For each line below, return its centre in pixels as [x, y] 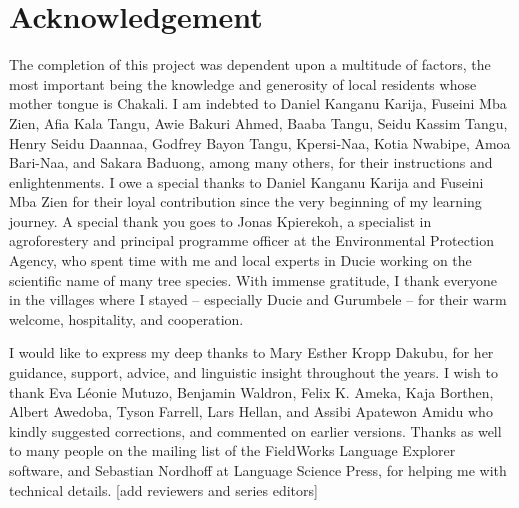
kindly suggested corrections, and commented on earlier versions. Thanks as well [255, 430]
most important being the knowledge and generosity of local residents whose [243, 83]
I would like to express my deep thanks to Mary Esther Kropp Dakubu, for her [251, 352]
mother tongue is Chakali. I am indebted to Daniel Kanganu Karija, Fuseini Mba [258, 103]
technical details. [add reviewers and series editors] [163, 489]
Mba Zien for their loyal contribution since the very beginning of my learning [245, 201]
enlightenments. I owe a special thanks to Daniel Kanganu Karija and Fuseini [246, 181]
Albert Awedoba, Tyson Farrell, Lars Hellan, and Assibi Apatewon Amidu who [251, 411]
